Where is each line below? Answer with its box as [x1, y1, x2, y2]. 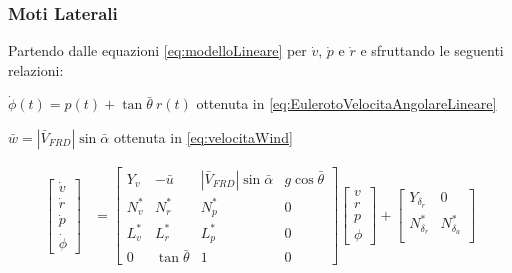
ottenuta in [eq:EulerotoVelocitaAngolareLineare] [196, 93, 497, 114]
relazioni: [8, 59, 64, 80]
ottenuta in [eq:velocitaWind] [113, 127, 293, 147]
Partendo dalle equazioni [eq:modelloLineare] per [8, 40, 307, 61]
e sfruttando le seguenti [360, 40, 504, 61]
